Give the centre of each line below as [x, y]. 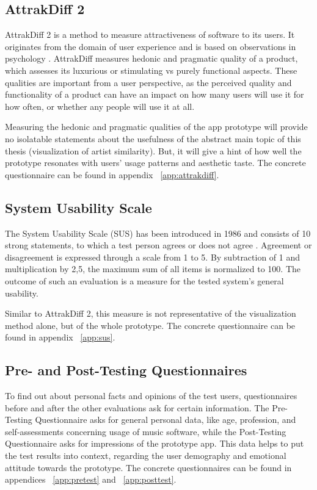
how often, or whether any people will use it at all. [100, 106]
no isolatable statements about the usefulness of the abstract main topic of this [153, 138]
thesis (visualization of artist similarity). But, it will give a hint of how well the [153, 150]
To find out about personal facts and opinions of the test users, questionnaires [151, 396]
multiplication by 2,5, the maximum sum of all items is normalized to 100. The [153, 269]
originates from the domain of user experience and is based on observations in [151, 46]
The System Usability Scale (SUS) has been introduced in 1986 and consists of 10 [158, 233]
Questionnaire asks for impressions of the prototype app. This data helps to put [155, 443]
